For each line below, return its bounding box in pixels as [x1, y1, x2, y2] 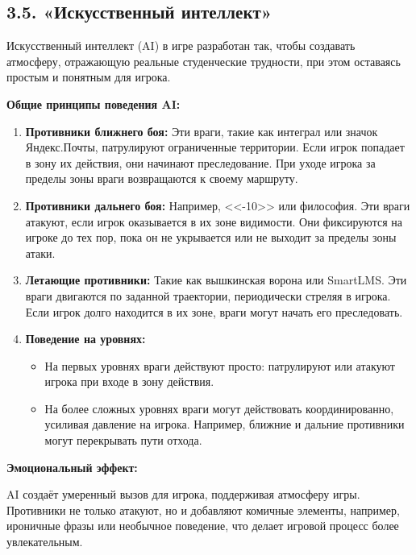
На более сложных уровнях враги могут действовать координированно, [44, 400, 394, 416]
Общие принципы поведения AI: [6, 95, 181, 112]
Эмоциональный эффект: [6, 458, 138, 475]
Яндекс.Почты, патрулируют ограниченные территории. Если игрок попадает [25, 139, 405, 155]
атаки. [25, 244, 56, 261]
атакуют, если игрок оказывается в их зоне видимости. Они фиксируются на [25, 213, 402, 230]
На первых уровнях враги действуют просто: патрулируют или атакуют [44, 357, 395, 374]
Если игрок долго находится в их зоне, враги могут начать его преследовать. [25, 303, 403, 320]
